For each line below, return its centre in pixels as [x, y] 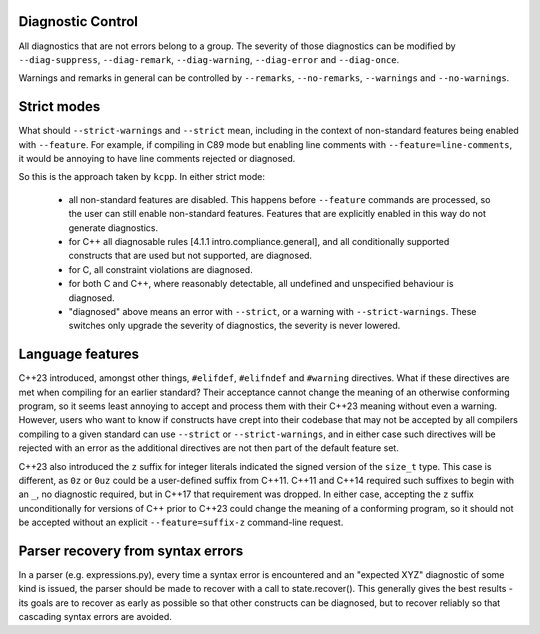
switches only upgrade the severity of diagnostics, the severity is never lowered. [234, 326]
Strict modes [59, 106]
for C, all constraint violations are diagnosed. [161, 269]
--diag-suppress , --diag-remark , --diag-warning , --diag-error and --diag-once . [209, 59]
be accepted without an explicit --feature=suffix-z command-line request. [181, 522]
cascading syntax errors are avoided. [95, 617]
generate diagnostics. [113, 227]
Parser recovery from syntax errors [131, 550]
